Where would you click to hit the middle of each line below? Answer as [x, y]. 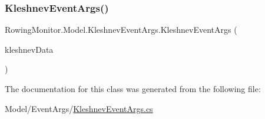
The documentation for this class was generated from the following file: [133, 89]
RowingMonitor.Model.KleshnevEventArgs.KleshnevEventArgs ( [121, 30]
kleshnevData [29, 49]
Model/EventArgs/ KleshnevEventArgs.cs [79, 108]
